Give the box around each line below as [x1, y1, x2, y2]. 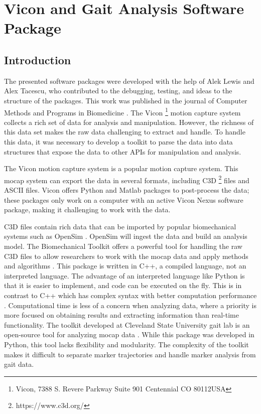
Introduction [4, 52, 71, 67]
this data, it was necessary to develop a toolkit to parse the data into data [4, 136, 233, 147]
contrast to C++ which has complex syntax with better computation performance [4, 290, 257, 300]
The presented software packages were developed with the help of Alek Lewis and [4, 75, 254, 86]
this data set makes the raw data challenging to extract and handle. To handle [4, 126, 245, 137]
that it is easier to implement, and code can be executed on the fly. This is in [4, 280, 242, 291]
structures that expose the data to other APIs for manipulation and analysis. [4, 146, 241, 157]
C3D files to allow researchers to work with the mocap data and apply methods [4, 250, 248, 261]
